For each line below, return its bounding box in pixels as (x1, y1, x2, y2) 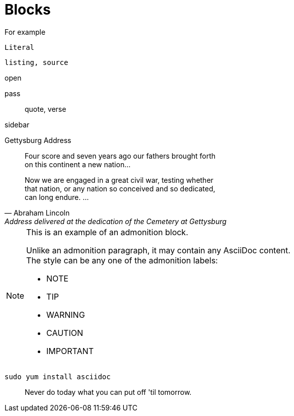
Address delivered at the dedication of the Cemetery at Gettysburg (5, 217, 227, 226)
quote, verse (25, 104, 66, 113)
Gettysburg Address (5, 135, 71, 145)
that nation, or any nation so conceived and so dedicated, (25, 184, 215, 193)
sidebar (5, 120, 30, 129)
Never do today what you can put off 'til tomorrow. (25, 387, 192, 396)
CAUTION (46, 327, 83, 338)
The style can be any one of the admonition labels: (26, 255, 218, 265)
